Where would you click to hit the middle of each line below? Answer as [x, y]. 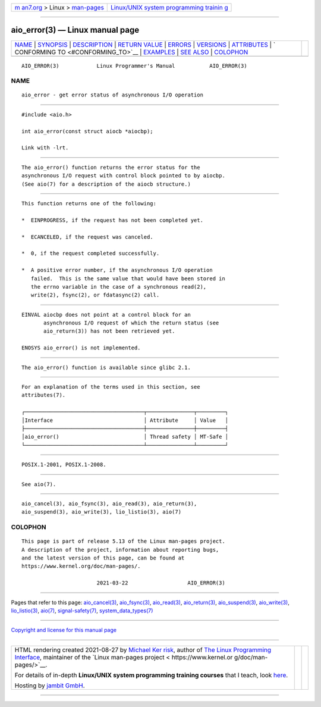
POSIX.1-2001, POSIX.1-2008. [64, 465]
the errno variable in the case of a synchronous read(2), [119, 287]
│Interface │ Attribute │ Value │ [125, 420]
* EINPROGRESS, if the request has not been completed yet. [112, 220]
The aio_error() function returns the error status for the [111, 167]
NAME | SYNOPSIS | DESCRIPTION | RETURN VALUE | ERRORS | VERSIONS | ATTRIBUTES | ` [145, 45]
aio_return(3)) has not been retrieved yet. [109, 331]
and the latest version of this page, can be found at [103, 558]
